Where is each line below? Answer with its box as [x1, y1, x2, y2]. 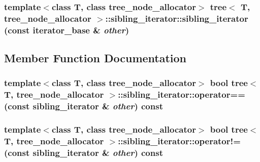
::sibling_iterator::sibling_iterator [105, 12, 248, 24]
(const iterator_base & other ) [4, 23, 129, 36]
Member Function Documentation [4, 50, 187, 66]
